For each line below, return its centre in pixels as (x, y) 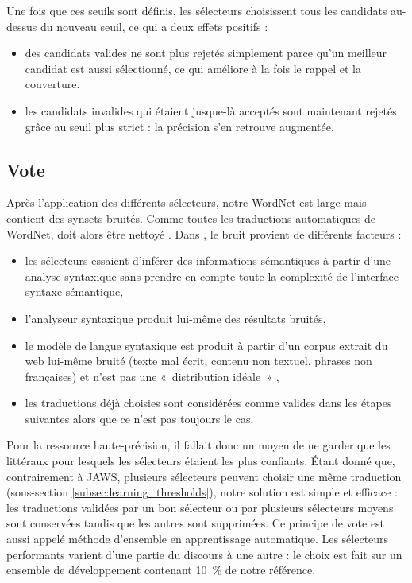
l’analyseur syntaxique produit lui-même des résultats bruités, (175, 318)
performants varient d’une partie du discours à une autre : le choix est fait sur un (204, 554)
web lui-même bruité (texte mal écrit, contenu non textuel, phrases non (198, 361)
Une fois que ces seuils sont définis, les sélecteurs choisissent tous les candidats (197, 10)
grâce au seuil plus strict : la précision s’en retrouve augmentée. (179, 126)
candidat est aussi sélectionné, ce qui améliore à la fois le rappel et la (193, 68)
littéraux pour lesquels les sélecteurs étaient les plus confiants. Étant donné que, (201, 461)
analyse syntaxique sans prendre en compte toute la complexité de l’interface (212, 276)
